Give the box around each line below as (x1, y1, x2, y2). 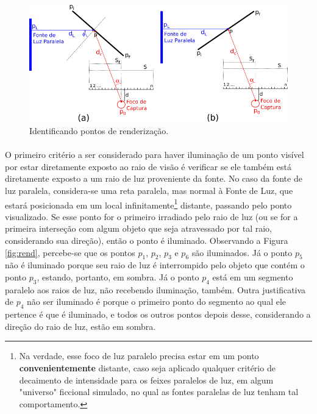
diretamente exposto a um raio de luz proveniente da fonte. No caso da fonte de (5, 172, 302, 185)
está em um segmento (212, 271, 293, 284)
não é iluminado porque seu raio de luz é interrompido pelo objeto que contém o (5, 259, 305, 271)
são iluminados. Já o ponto (191, 246, 293, 259)
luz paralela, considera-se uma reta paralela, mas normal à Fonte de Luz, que (5, 184, 293, 197)
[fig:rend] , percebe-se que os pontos (5, 246, 135, 259)
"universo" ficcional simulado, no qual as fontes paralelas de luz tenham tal (19, 385, 299, 398)
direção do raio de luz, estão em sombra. (5, 319, 156, 332)
